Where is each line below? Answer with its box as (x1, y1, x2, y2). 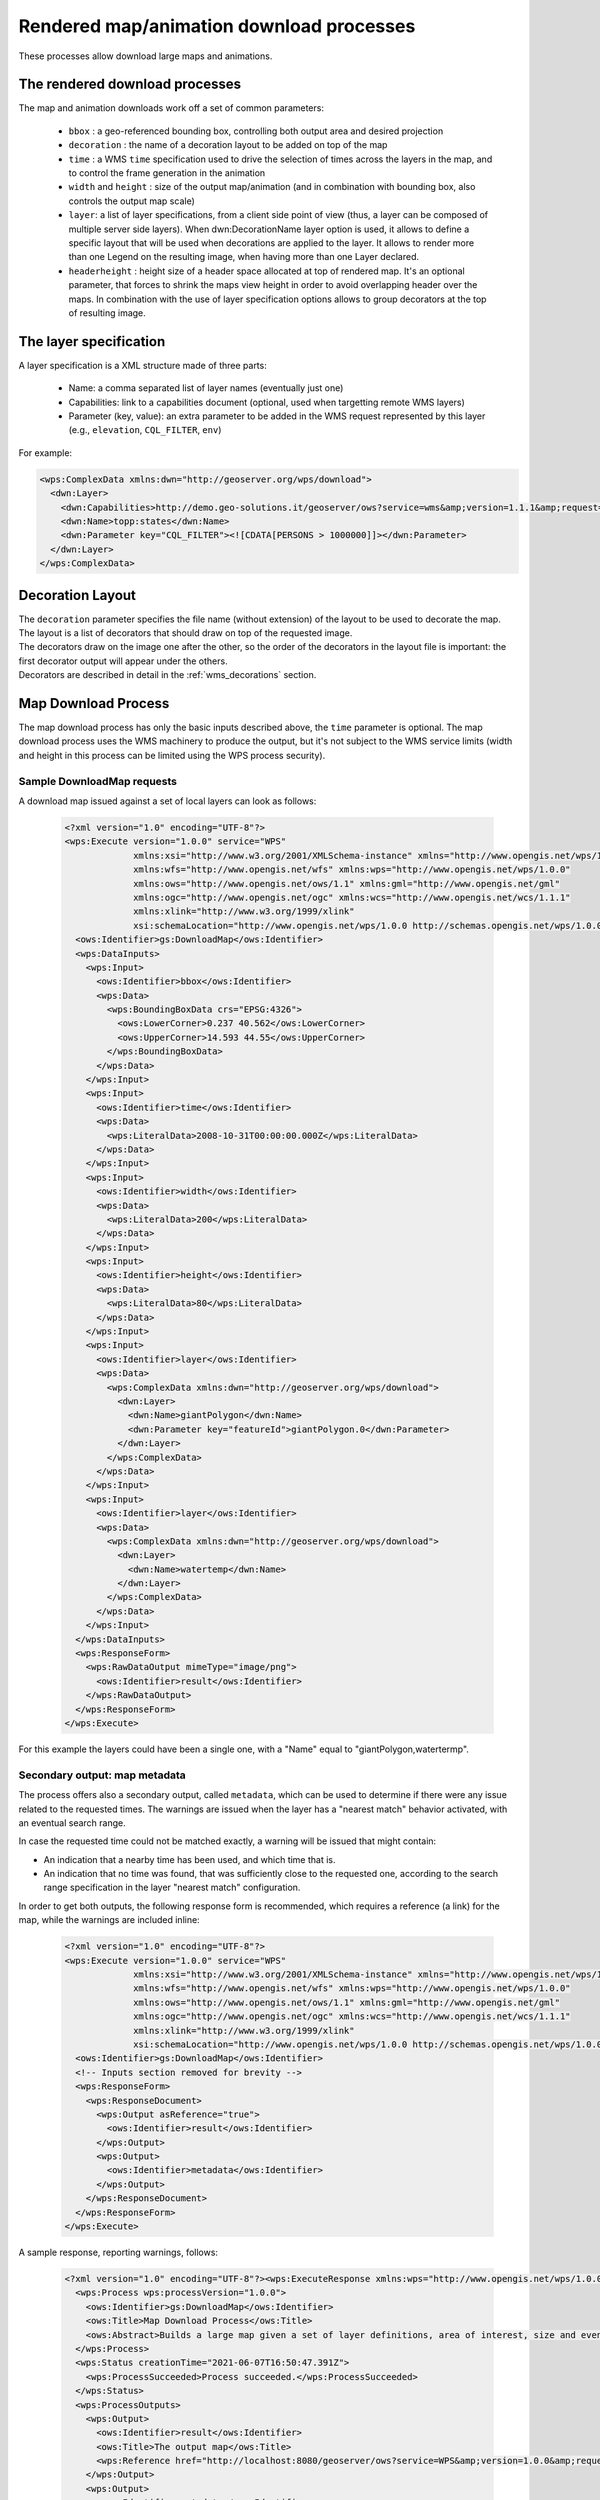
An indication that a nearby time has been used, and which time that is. (43, 1853, 336, 1865)
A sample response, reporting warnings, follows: (18, 2246, 219, 2259)
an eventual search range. (18, 1816, 127, 1829)
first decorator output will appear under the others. (18, 655, 229, 667)
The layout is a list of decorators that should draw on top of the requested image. (18, 627, 353, 639)
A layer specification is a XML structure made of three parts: (18, 359, 267, 371)
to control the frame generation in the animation (68, 167, 266, 179)
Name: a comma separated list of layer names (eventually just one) (68, 382, 344, 394)
